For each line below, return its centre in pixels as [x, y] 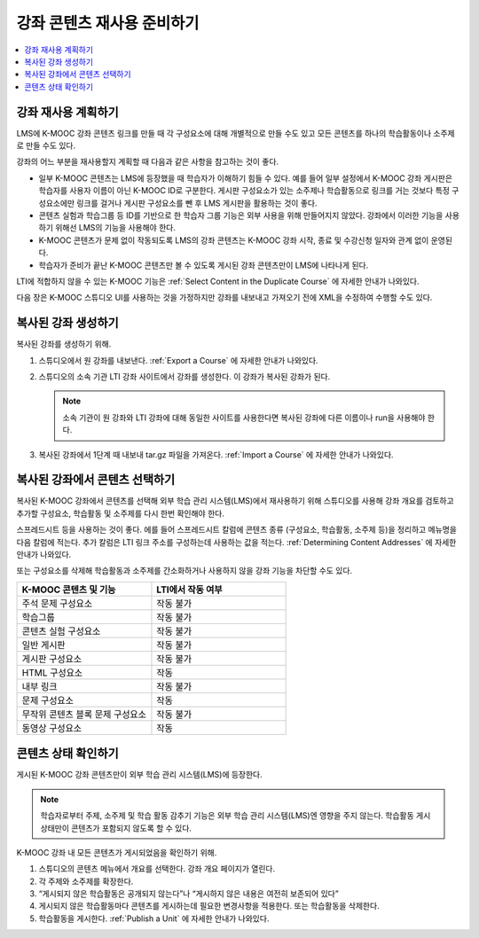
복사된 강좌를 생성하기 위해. [64, 344]
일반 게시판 [43, 645]
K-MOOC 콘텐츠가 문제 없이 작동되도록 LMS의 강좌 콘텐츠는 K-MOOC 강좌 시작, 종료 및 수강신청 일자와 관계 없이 [234, 240]
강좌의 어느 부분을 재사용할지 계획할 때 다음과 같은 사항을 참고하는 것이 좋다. [148, 162]
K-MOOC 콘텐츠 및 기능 [69, 590]
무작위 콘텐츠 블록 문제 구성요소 [84, 714]
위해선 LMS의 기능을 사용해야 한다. [115, 228]
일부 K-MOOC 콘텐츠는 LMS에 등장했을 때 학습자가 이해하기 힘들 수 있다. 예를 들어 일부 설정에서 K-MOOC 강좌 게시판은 [245, 178]
